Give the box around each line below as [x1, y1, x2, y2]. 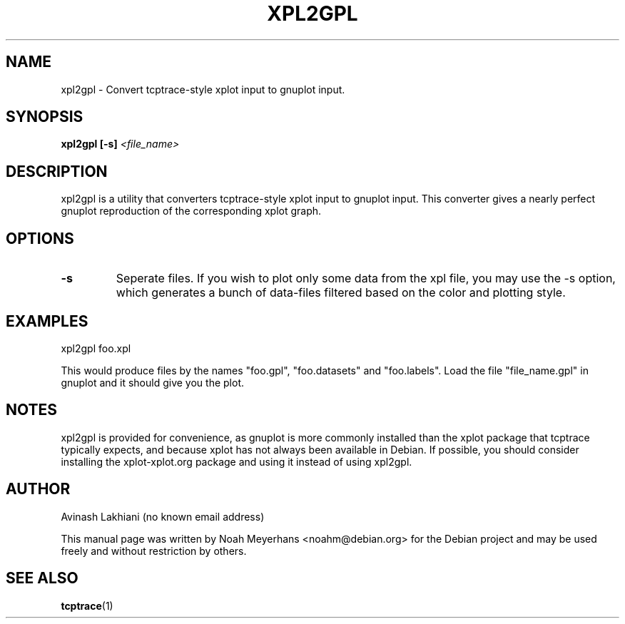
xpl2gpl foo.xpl [61, 342, 131, 354]
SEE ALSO [6, 569, 78, 588]
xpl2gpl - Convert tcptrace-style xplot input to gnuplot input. [61, 83, 345, 96]
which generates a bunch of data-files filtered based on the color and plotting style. [116, 285, 566, 300]
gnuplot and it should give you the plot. [61, 376, 244, 389]
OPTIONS [6, 229, 74, 247]
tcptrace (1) [61, 599, 113, 612]
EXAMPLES [6, 312, 88, 330]
